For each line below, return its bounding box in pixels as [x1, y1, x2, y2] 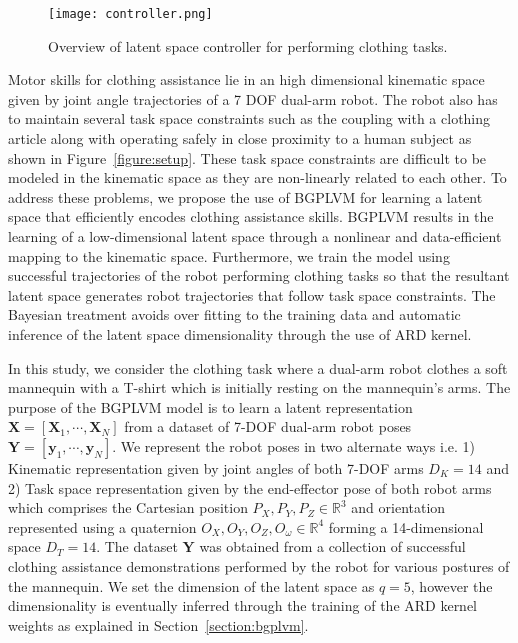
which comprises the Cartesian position [8, 497, 248, 518]
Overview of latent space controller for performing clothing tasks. [48, 35, 448, 56]
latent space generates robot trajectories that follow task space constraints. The [8, 284, 496, 305]
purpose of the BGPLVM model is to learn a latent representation [8, 396, 413, 417]
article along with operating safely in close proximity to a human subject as [8, 128, 472, 149]
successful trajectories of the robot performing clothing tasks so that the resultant [8, 265, 510, 286]
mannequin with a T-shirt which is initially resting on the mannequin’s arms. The [8, 377, 511, 398]
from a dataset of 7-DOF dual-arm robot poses [124, 416, 412, 437]
